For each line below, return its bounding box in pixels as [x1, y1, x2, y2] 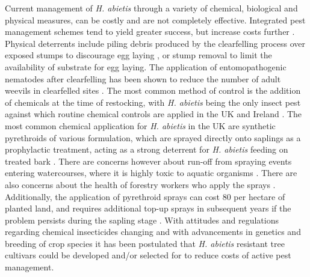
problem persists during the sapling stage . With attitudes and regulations [5, 213, 279, 226]
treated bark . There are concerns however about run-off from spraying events [5, 154, 292, 167]
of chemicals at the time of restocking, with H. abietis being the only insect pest [5, 96, 301, 108]
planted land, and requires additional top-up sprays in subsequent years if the [5, 202, 291, 215]
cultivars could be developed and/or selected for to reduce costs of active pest [5, 249, 291, 261]
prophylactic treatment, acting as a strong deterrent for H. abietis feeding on [5, 143, 288, 156]
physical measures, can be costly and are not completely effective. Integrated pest [5, 13, 306, 26]
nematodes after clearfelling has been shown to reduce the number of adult [5, 72, 281, 85]
